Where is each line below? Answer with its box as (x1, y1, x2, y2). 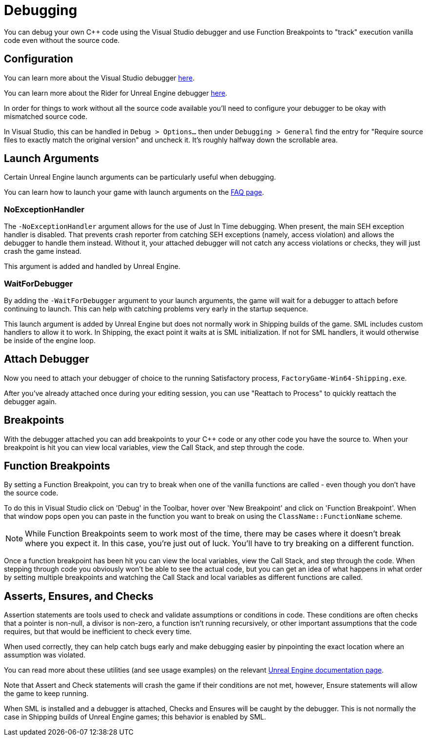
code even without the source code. (4, 36, 120, 44)
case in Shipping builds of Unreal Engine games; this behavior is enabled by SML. (4, 713, 266, 721)
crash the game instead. (4, 247, 81, 256)
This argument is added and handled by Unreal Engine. (4, 262, 181, 271)
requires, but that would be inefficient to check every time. (4, 627, 192, 636)
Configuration (4, 53, 73, 65)
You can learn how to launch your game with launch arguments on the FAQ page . (4, 188, 264, 197)
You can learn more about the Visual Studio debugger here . (4, 73, 195, 82)
